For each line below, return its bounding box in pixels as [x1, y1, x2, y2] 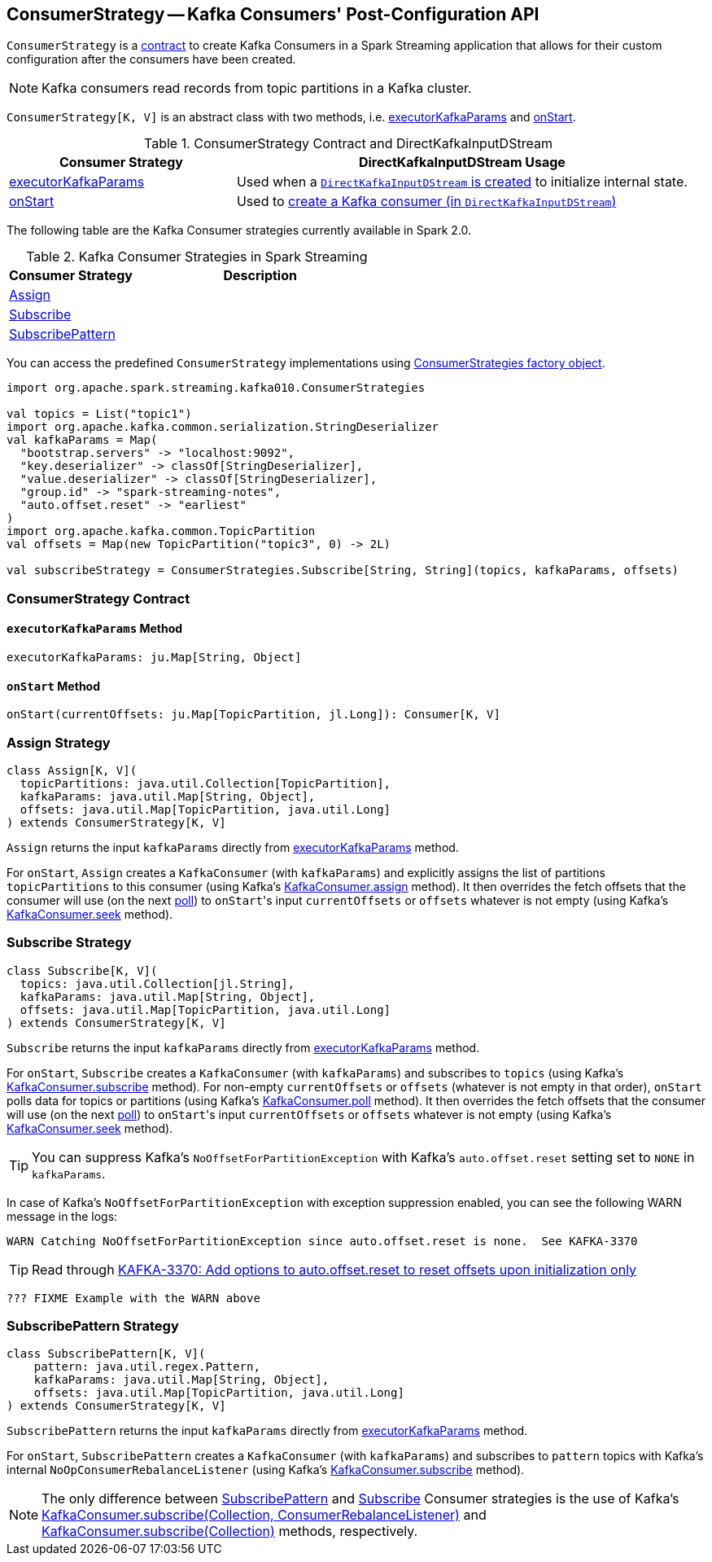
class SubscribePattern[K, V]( [7, 1347, 206, 1361]
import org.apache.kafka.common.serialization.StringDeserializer [7, 420, 439, 434]
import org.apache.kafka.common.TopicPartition [7, 524, 316, 538]
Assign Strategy [7, 734, 111, 751]
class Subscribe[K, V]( [7, 963, 158, 977]
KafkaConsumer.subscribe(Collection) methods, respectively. [41, 1523, 418, 1540]
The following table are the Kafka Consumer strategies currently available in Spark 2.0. [7, 223, 472, 238]
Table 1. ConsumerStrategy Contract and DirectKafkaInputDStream [143, 135, 553, 152]
